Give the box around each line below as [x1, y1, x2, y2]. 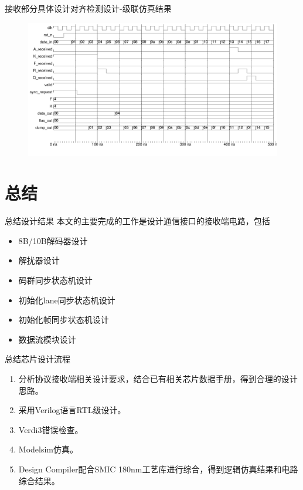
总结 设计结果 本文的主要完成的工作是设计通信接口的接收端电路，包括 [5, 215, 270, 227]
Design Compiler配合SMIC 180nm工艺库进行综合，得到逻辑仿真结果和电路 [18, 462, 298, 475]
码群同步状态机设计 [18, 274, 93, 286]
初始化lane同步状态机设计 [18, 293, 115, 306]
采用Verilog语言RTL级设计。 [18, 404, 126, 416]
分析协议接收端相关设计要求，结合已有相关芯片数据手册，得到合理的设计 [18, 372, 298, 384]
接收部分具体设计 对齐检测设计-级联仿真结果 [5, 2, 172, 14]
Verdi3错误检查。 [18, 423, 83, 435]
